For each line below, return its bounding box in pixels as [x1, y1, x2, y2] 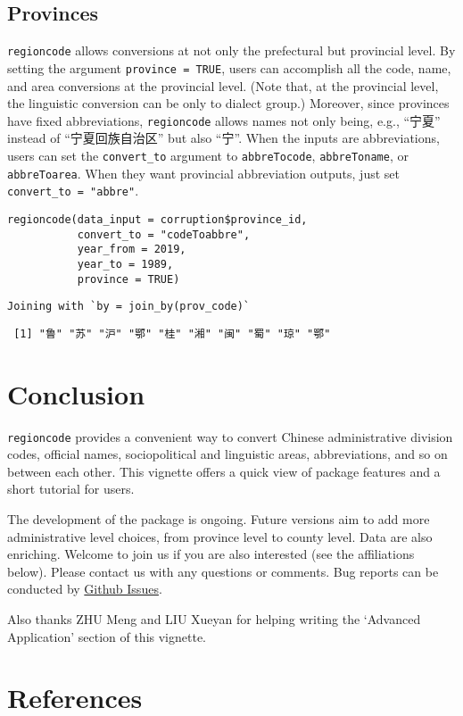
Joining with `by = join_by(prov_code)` [7, 300, 251, 313]
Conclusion [7, 375, 145, 412]
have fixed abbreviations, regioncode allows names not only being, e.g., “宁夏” [7, 111, 441, 129]
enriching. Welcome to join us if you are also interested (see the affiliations [7, 545, 415, 563]
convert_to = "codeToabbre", [77, 228, 251, 241]
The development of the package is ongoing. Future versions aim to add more [7, 510, 430, 529]
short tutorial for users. [7, 479, 135, 498]
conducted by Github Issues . [7, 579, 162, 598]
